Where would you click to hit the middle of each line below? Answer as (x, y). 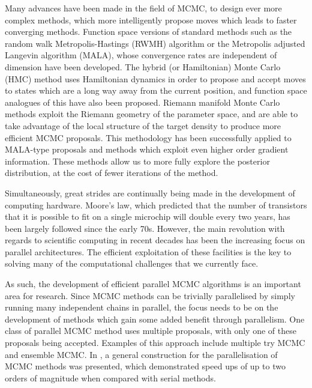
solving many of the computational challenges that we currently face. (132, 263)
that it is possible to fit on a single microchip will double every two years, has (148, 217)
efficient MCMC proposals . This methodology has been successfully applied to (148, 137)
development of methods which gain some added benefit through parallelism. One (155, 319)
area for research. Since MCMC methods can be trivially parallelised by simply (150, 295)
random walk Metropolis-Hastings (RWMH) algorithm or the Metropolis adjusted (155, 43)
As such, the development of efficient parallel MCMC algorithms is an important (153, 284)
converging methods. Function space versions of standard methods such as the (148, 32)
